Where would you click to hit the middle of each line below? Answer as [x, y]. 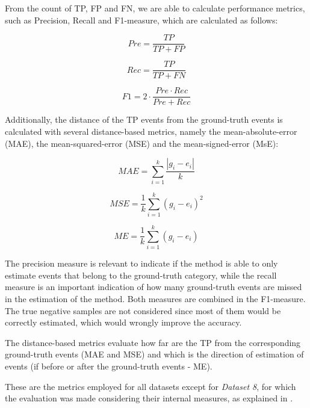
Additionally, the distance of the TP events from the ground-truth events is [144, 119]
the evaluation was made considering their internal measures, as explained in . [149, 398]
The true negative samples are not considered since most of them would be [143, 310]
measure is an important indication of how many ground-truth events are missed [153, 287]
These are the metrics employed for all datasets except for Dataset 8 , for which [150, 386]
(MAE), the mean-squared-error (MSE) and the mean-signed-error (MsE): [142, 143]
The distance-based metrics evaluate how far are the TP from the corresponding [153, 342]
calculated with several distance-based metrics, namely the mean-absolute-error [151, 131]
